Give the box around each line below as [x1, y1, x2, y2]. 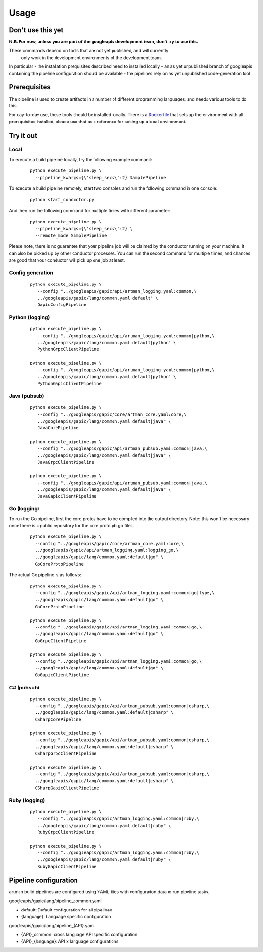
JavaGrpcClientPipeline [37, 459, 94, 465]
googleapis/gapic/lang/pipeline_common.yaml [9, 898, 102, 904]
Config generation [9, 269, 54, 276]
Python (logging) [9, 314, 50, 321]
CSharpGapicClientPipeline [35, 785, 99, 790]
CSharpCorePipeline [35, 716, 81, 722]
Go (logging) [9, 506, 39, 512]
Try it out [9, 131, 38, 140]
